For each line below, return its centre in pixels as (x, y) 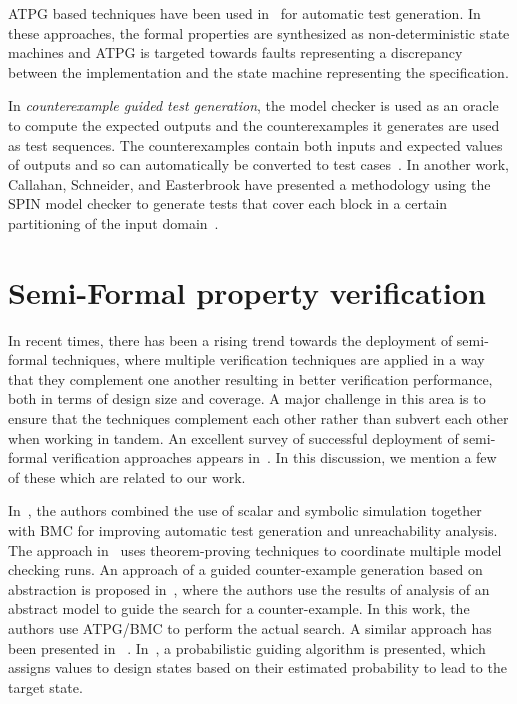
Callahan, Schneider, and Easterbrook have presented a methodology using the (249, 183)
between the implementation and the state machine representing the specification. (258, 71)
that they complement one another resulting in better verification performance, (250, 378)
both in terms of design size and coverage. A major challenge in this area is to (247, 398)
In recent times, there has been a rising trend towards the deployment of (230, 339)
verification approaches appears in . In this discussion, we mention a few (274, 457)
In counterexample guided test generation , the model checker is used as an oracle (253, 105)
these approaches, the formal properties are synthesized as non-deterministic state (259, 32)
